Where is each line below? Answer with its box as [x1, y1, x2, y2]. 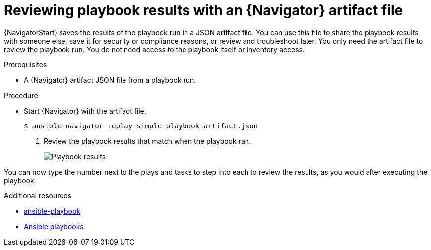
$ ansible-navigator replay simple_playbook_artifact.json [24, 122, 258, 130]
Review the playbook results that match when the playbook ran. [44, 136, 251, 145]
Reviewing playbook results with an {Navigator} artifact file [4, 2, 403, 19]
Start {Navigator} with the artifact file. [24, 106, 146, 115]
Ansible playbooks [24, 222, 84, 231]
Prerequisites [4, 60, 47, 69]
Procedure [4, 91, 38, 100]
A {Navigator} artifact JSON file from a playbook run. [24, 75, 196, 84]
